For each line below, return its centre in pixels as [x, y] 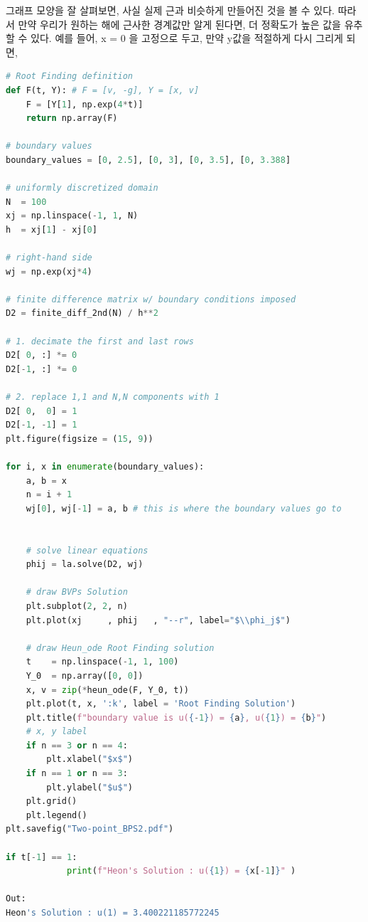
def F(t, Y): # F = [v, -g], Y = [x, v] [103, 90]
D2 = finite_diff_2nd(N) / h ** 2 [82, 313]
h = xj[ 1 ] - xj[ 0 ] [52, 229]
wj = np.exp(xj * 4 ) [49, 271]
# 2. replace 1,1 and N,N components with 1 [113, 397]
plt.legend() [56, 815]
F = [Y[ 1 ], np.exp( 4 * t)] [85, 104]
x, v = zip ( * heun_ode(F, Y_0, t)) [107, 690]
